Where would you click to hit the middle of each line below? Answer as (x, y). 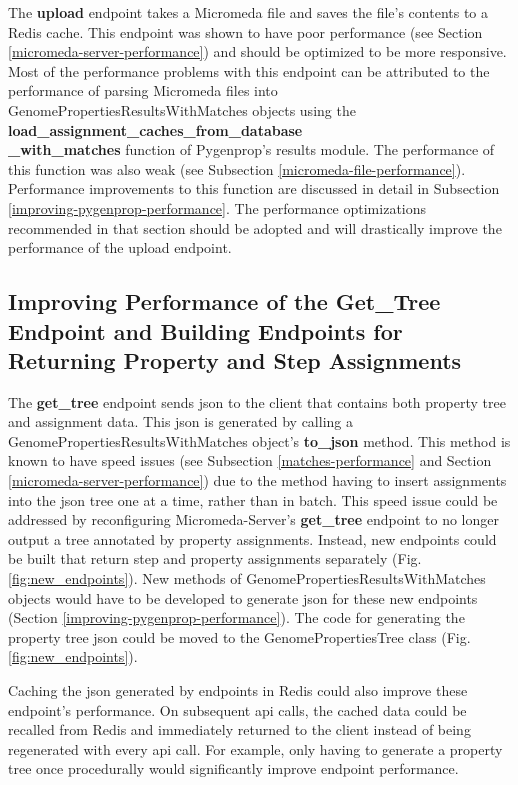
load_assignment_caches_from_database (155, 129)
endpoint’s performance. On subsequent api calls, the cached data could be (237, 709)
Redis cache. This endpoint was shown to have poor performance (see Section (245, 31)
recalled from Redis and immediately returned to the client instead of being (239, 729)
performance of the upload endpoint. (120, 247)
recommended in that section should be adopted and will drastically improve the (255, 227)
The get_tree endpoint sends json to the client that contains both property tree (257, 401)
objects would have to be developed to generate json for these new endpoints (243, 597)
